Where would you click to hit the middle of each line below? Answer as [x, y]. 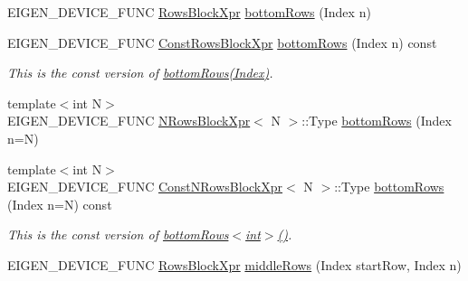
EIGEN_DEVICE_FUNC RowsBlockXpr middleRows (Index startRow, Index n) [234, 264]
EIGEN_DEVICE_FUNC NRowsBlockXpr [129, 121]
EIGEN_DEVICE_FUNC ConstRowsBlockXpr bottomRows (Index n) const [222, 42]
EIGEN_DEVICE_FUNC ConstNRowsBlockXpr [145, 187]
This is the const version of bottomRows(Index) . [140, 73]
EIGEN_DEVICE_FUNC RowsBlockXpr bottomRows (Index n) [189, 12]
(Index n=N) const [60, 204]
